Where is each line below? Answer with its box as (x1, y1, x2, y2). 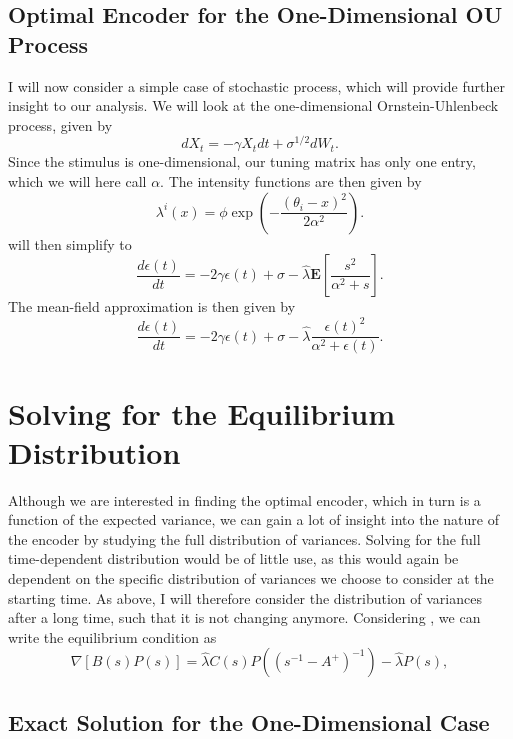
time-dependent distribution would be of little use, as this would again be (8, 548, 459, 569)
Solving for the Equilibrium (8, 392, 396, 433)
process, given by (8, 114, 113, 135)
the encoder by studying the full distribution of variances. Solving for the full (8, 528, 481, 549)
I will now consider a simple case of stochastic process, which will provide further (8, 75, 505, 96)
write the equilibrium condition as (8, 626, 217, 647)
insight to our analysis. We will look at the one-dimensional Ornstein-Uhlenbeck (8, 95, 499, 116)
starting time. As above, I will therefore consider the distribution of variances (8, 587, 482, 608)
